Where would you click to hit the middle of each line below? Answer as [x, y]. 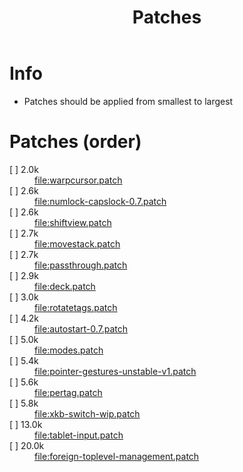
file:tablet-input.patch [79, 435]
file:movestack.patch [77, 243]
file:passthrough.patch [81, 265]
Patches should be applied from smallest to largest [128, 101]
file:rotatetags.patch [76, 307]
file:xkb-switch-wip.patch [87, 413]
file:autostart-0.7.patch [81, 328]
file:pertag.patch [68, 392]
